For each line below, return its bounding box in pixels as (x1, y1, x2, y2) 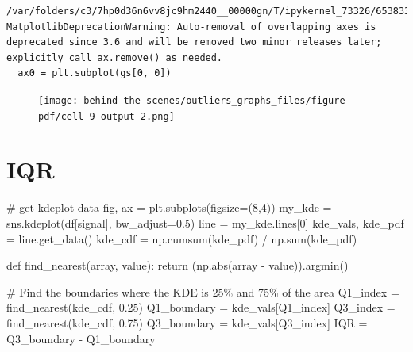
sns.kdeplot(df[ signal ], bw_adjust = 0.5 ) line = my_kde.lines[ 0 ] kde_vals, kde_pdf (6, 215, 404, 231)
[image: (38, 94, 79, 106)
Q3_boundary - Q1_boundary (6, 330, 156, 346)
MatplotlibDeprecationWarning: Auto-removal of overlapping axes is (6, 21, 376, 33)
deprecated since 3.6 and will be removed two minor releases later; (6, 36, 382, 48)
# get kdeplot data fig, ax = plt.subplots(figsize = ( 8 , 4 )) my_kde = (6, 199, 332, 216)
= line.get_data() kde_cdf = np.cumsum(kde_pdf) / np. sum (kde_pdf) (6, 230, 357, 247)
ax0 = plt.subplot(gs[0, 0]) (17, 67, 172, 79)
